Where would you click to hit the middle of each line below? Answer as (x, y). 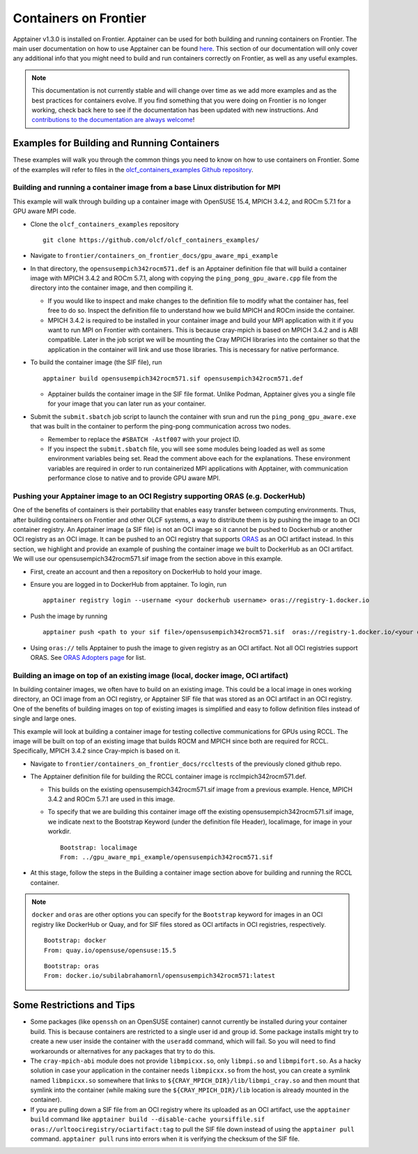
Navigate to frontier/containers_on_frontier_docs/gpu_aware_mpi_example (154, 256)
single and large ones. (45, 718)
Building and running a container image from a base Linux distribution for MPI (147, 187)
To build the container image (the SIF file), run (96, 362)
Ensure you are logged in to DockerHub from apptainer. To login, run (129, 584)
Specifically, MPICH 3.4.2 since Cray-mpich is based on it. (96, 751)
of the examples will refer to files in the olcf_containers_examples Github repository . (133, 169)
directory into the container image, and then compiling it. (112, 288)
